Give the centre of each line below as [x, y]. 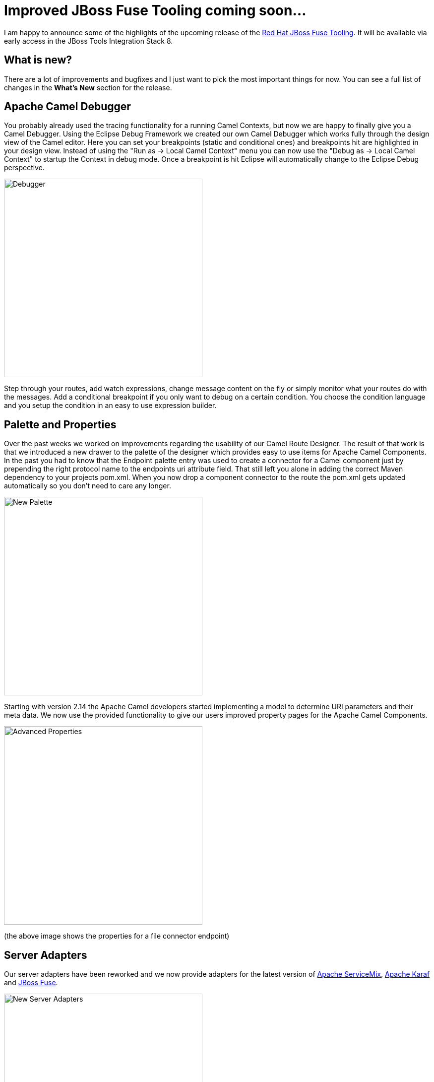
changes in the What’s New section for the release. [88, 87]
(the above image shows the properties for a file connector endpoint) [117, 936]
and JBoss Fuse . [31, 983]
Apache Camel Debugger [67, 107]
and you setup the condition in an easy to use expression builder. [110, 406]
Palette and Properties [60, 424]
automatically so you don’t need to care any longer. [88, 486]
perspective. [24, 168]
